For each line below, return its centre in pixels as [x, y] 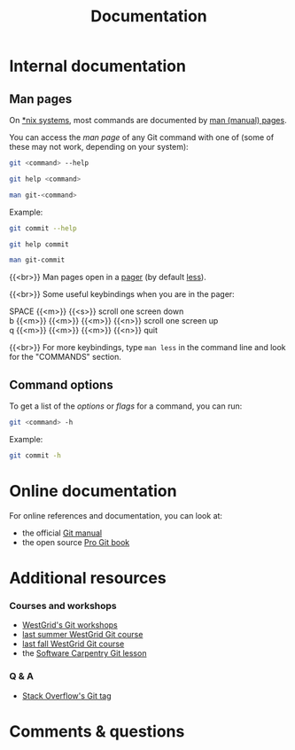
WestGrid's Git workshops [70, 625]
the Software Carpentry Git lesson [84, 653]
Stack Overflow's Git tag [67, 695]
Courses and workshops [63, 605]
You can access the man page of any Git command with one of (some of [142, 137]
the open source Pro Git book [76, 542]
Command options [61, 384]
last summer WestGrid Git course [82, 635]
